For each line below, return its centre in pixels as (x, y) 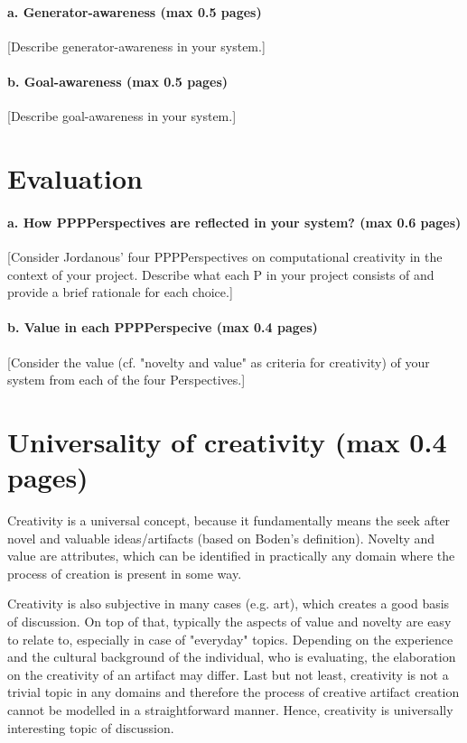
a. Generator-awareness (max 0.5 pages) (135, 11)
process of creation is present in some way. (125, 573)
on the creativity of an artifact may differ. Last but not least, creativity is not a (228, 674)
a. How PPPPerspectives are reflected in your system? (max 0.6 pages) (234, 222)
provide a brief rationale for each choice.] (120, 292)
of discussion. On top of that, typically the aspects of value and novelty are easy (229, 621)
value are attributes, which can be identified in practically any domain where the (231, 556)
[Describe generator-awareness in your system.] (136, 46)
